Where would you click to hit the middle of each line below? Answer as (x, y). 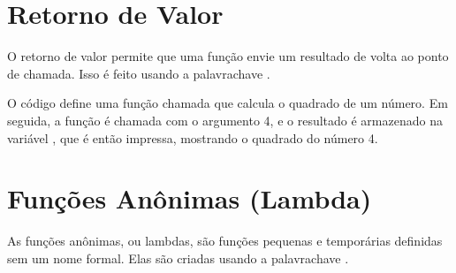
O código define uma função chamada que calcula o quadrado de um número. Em (228, 103)
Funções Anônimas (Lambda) (190, 198)
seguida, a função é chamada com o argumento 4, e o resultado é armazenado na (225, 120)
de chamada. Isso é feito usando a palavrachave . (139, 73)
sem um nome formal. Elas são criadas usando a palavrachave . (178, 258)
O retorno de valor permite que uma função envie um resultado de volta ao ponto (228, 56)
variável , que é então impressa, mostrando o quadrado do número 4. (193, 137)
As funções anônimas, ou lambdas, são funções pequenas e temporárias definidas (225, 241)
